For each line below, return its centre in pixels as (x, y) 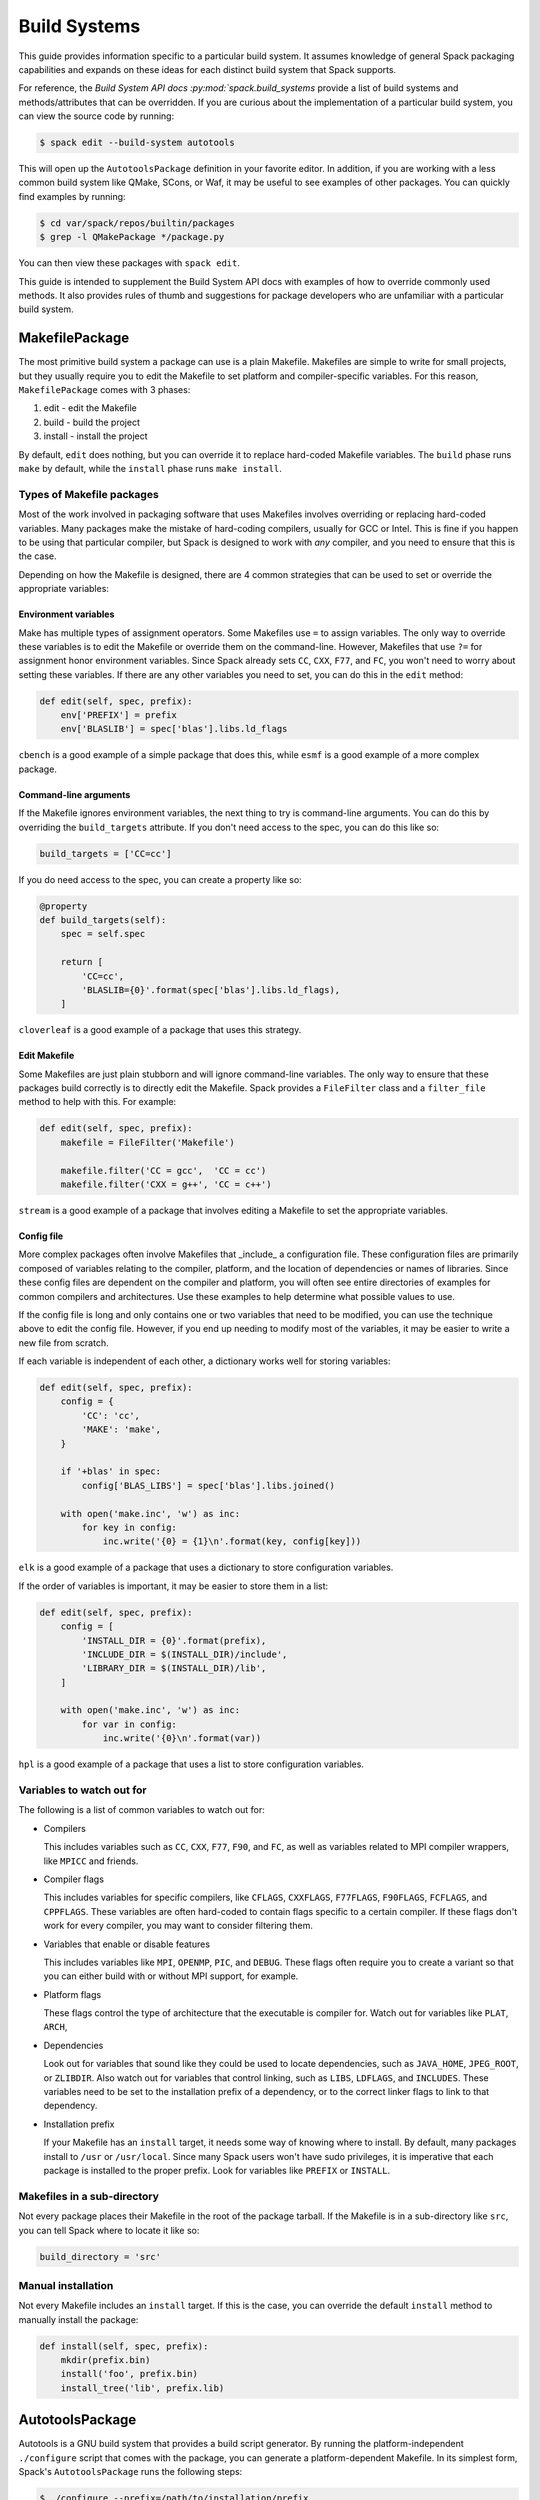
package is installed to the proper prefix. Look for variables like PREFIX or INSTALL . (217, 2170)
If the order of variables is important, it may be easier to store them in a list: (173, 1586)
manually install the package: (78, 2319)
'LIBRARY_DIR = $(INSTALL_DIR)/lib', (174, 1668)
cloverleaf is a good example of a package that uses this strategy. (160, 1030)
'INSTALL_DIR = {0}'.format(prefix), (174, 1640)
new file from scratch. (63, 1342)
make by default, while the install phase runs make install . (150, 469)
